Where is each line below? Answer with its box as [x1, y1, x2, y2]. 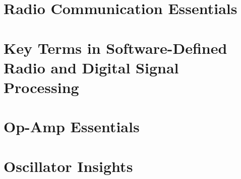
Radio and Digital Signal [4, 57, 179, 77]
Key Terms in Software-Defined [4, 37, 227, 58]
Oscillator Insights [4, 155, 133, 176]
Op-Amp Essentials [4, 116, 140, 137]
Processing [4, 76, 79, 97]
